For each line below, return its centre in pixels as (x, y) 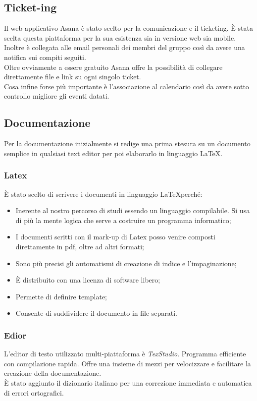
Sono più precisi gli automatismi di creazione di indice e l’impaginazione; (126, 263)
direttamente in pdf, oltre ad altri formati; (80, 246)
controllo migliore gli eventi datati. (57, 96)
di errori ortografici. (34, 392)
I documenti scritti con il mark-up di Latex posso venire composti (115, 237)
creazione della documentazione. (53, 373)
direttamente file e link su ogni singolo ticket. (73, 77)
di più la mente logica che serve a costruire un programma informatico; (123, 220)
